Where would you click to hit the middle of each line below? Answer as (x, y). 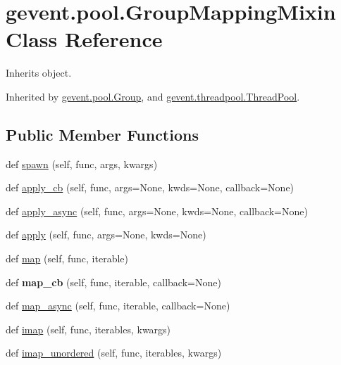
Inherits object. (39, 73)
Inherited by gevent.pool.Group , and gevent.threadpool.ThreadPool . (153, 96)
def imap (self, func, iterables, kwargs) (88, 329)
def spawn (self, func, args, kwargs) (82, 164)
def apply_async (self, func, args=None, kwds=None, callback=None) (157, 211)
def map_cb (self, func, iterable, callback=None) (113, 282)
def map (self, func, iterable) (67, 258)
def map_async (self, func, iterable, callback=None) (118, 306)
